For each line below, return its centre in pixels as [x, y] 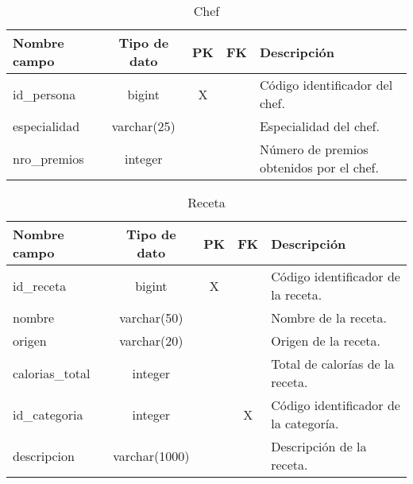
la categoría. [305, 423]
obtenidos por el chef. [319, 167]
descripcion [44, 455]
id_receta [40, 285]
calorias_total [52, 373]
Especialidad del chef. [319, 126]
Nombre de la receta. [329, 318]
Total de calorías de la [333, 364]
